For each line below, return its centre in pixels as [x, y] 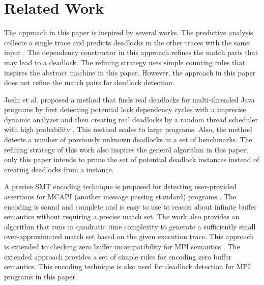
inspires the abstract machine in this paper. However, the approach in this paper [130, 72]
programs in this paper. [41, 276]
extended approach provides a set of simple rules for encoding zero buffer [118, 256]
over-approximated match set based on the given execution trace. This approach [129, 236]
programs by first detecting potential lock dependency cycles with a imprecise [125, 109]
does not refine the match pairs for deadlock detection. [89, 82]
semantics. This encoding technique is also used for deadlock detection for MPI [127, 266]
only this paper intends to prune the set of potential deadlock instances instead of [132, 159]
